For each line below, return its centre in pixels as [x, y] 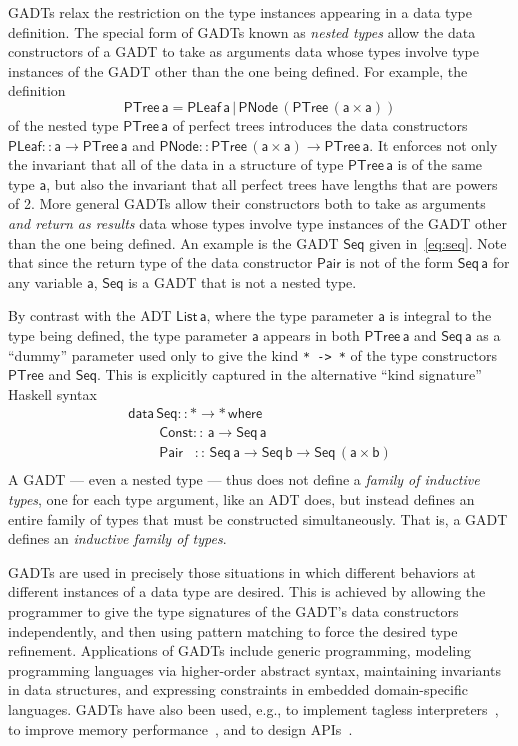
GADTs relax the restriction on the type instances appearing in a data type [240, 12]
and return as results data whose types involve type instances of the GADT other [257, 222]
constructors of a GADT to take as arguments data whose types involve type [243, 51]
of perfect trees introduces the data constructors [320, 124]
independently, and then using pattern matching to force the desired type [233, 630]
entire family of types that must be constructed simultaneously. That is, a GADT [258, 518]
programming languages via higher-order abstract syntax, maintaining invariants [254, 669]
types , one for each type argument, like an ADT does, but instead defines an [241, 499]
